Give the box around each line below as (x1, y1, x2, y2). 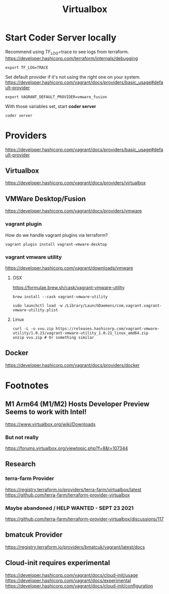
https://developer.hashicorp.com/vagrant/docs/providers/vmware (5, 208, 142, 214)
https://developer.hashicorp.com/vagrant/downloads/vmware (5, 265, 134, 271)
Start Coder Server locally (5, 32, 117, 43)
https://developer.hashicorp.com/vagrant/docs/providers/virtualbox (5, 180, 146, 186)
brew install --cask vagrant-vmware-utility (12, 294, 108, 299)
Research (5, 460, 36, 468)
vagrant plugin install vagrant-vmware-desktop (5, 241, 107, 247)
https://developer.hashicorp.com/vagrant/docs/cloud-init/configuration (5, 582, 153, 589)
